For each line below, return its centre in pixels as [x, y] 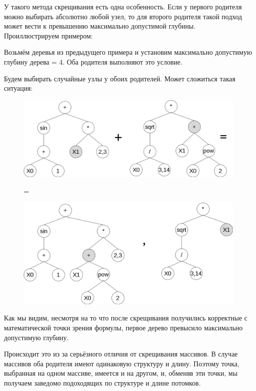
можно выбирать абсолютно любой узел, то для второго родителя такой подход [123, 16]
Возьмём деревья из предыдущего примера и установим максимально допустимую [128, 52]
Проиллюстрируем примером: [48, 35]
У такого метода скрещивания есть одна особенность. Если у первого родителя [123, 6]
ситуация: [18, 88]
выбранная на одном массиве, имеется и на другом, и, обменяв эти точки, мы [121, 373]
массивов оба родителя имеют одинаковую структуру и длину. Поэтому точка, [122, 363]
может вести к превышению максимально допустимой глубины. [100, 26]
